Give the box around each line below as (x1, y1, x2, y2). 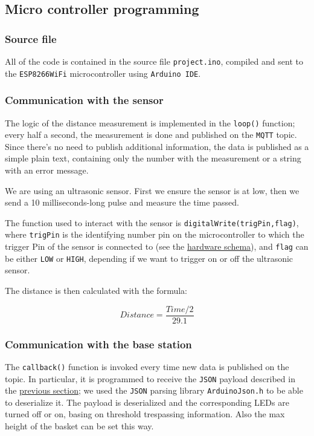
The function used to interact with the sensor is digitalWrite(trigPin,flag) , (5, 216, 299, 229)
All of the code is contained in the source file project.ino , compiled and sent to (5, 55, 303, 67)
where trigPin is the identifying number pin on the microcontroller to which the (5, 228, 304, 241)
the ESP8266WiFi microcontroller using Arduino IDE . (5, 67, 201, 79)
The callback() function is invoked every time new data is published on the (5, 360, 289, 373)
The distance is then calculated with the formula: (5, 284, 187, 297)
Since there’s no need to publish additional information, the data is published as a (5, 140, 309, 152)
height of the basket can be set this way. (5, 420, 154, 432)
